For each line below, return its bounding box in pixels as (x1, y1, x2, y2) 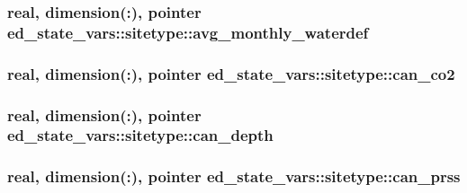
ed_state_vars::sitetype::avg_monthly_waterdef (7, 21, 369, 43)
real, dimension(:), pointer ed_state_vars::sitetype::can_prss (7, 165, 461, 188)
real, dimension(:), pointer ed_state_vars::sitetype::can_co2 (7, 62, 455, 84)
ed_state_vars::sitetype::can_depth (7, 124, 274, 146)
